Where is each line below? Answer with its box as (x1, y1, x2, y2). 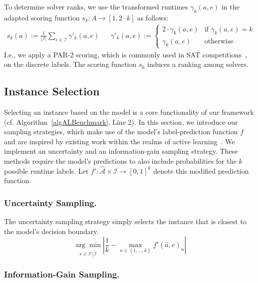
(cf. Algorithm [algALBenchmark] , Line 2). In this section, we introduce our (4, 116, 238, 127)
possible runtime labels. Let (4, 165, 88, 176)
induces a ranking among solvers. (147, 59, 248, 69)
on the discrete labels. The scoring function (4, 59, 136, 69)
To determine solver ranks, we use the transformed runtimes (4, 1, 188, 11)
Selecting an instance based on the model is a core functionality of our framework (4, 106, 254, 117)
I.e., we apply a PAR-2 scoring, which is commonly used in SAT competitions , (4, 49, 247, 59)
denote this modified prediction (153, 165, 249, 176)
